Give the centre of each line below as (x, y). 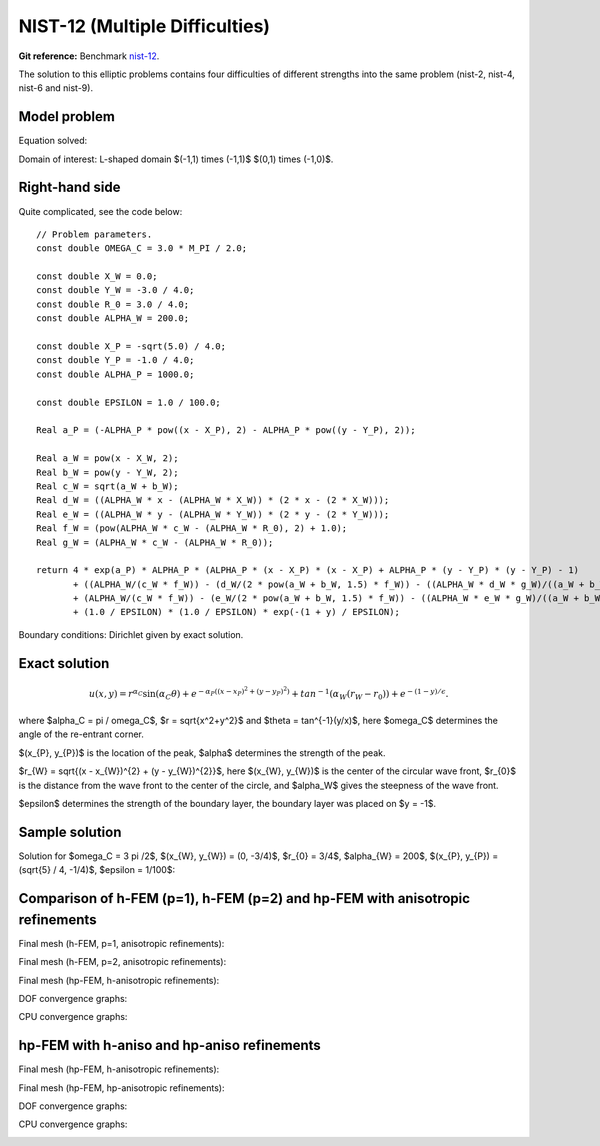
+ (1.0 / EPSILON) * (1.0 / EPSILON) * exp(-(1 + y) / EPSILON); (236, 612)
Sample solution (70, 831)
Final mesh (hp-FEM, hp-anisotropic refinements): (121, 1087)
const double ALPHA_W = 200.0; (113, 318)
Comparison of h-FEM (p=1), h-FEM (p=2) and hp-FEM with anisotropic (244, 898)
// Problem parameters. (94, 234)
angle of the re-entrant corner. (81, 734)
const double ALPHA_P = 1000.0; (115, 374)
